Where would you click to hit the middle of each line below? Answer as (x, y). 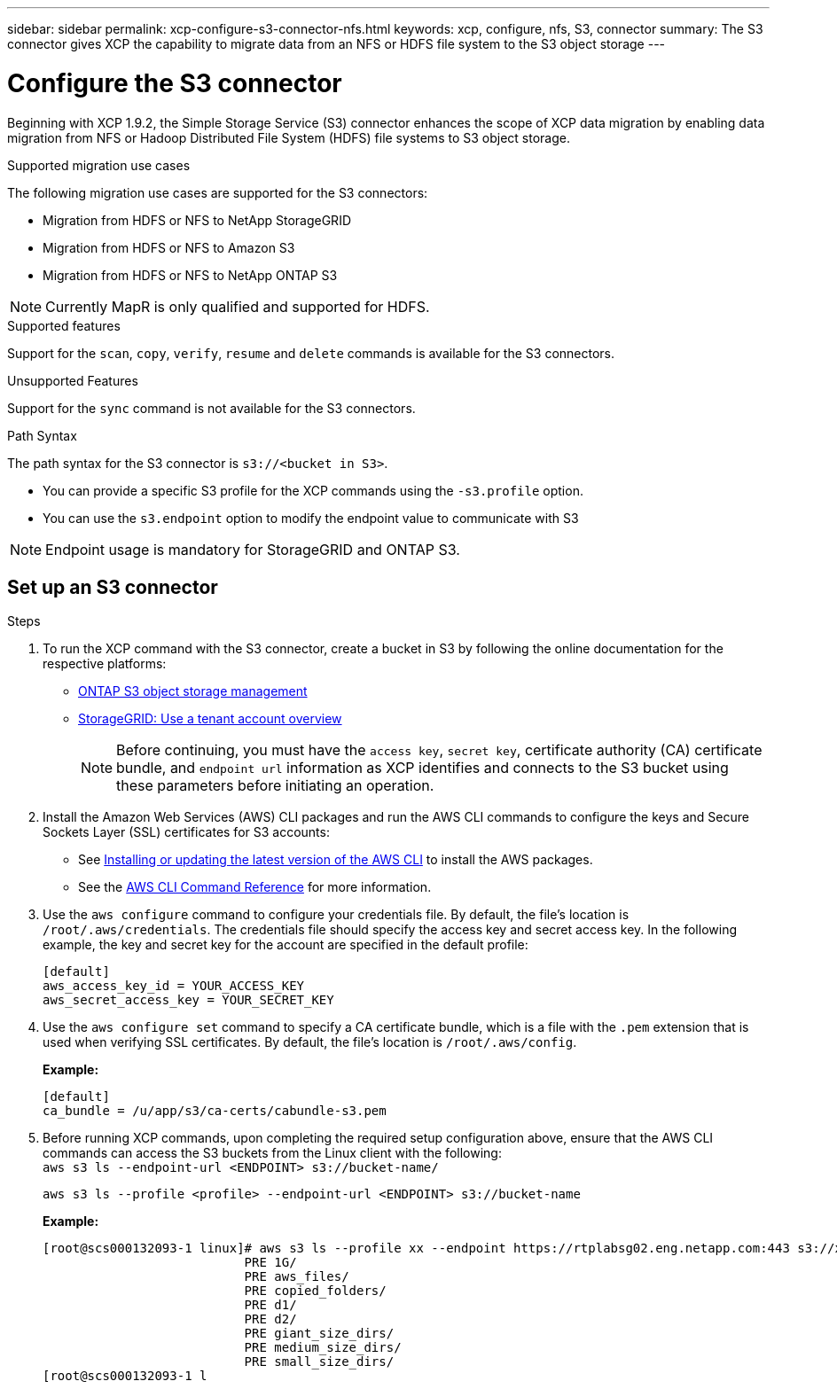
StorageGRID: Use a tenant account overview (210, 719)
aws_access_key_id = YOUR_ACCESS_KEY (174, 986)
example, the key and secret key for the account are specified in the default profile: (286, 945)
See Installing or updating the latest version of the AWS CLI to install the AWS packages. (336, 860)
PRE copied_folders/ (315, 1291)
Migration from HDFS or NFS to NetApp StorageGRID (197, 220)
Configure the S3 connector (175, 83)
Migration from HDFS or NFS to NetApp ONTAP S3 (190, 275)
